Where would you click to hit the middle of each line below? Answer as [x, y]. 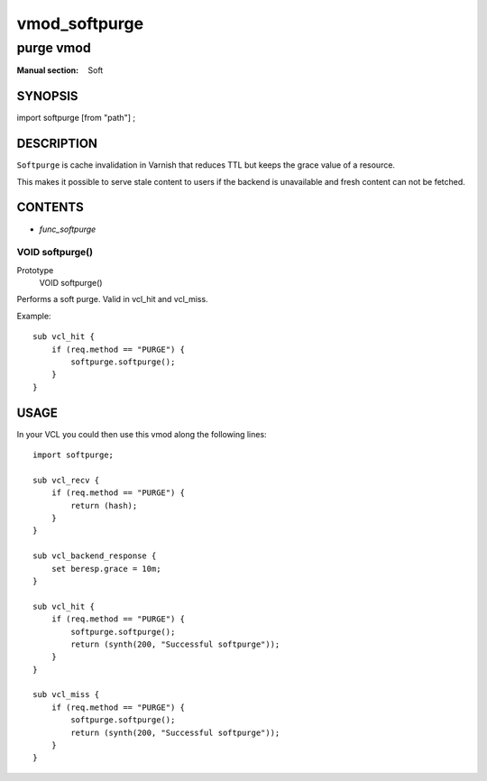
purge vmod [54, 48]
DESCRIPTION [57, 144]
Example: [34, 316]
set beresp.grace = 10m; [106, 569]
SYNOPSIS [47, 96]
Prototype [35, 270]
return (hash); [104, 505]
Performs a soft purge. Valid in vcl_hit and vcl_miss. [112, 299]
